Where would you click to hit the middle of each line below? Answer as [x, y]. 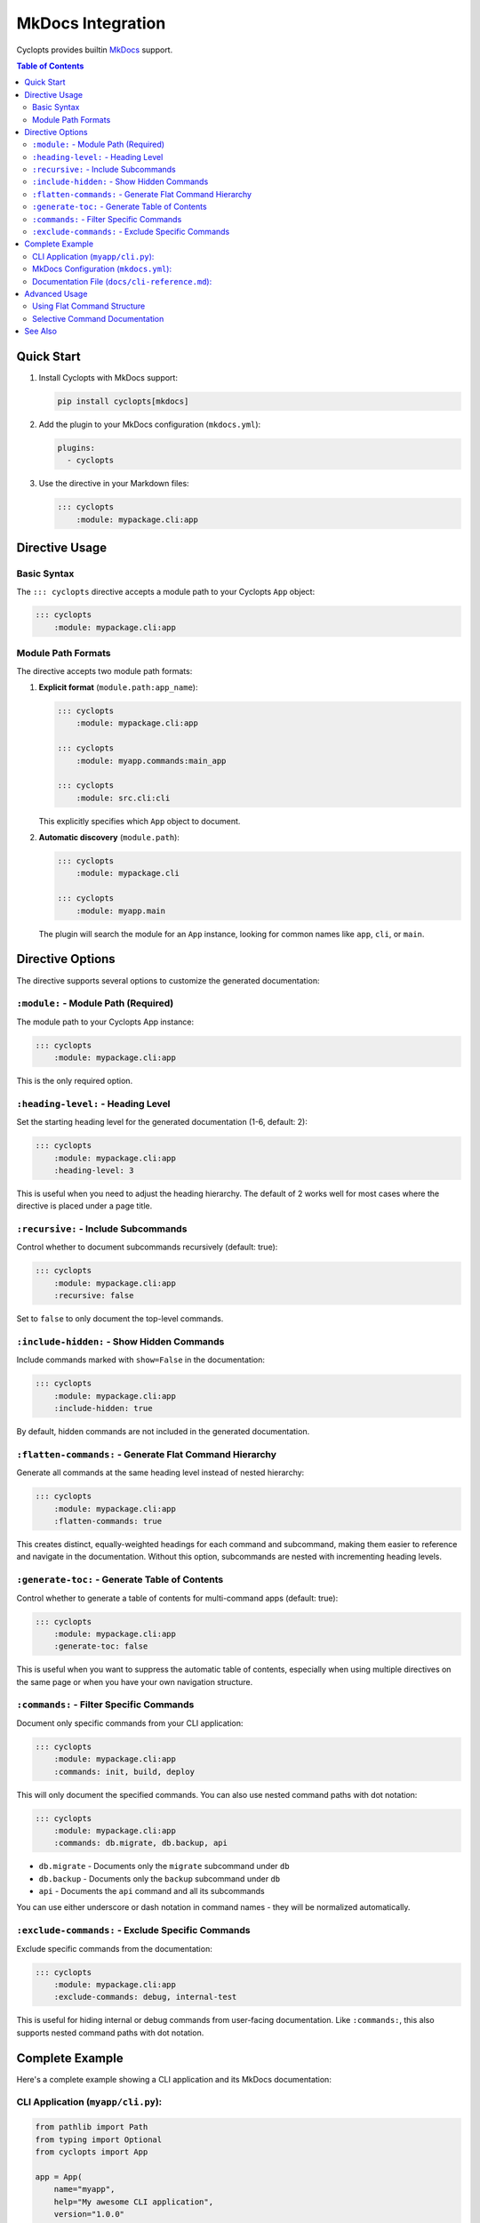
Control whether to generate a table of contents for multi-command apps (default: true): [177, 1598]
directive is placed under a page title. [84, 1206]
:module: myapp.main [121, 911]
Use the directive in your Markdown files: [114, 484]
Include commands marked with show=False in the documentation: [141, 1360]
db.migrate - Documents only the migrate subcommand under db [164, 1866]
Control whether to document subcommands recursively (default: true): [147, 1247]
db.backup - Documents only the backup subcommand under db [159, 1878]
